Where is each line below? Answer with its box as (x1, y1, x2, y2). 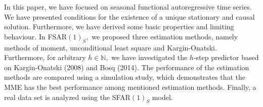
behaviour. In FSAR (4, 31, 67, 41)
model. (152, 91, 173, 102)
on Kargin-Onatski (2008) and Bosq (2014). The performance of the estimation (4, 62, 249, 72)
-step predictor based (193, 52, 259, 63)
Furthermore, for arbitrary (4, 52, 86, 63)
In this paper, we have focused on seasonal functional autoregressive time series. (4, 2, 252, 12)
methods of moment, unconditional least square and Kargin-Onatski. (4, 42, 217, 52)
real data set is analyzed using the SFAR (4, 91, 130, 102)
